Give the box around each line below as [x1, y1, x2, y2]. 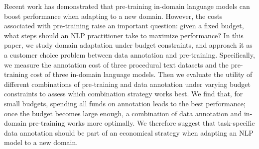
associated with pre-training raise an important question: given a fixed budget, [4, 20, 244, 31]
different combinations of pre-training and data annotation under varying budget [4, 78, 251, 89]
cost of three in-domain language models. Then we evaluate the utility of [30, 69, 253, 79]
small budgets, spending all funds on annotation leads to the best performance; [4, 98, 246, 108]
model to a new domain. [4, 137, 78, 148]
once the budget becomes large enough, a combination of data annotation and [4, 108, 242, 118]
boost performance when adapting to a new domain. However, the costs [4, 10, 223, 21]
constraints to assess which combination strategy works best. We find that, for [4, 88, 243, 99]
